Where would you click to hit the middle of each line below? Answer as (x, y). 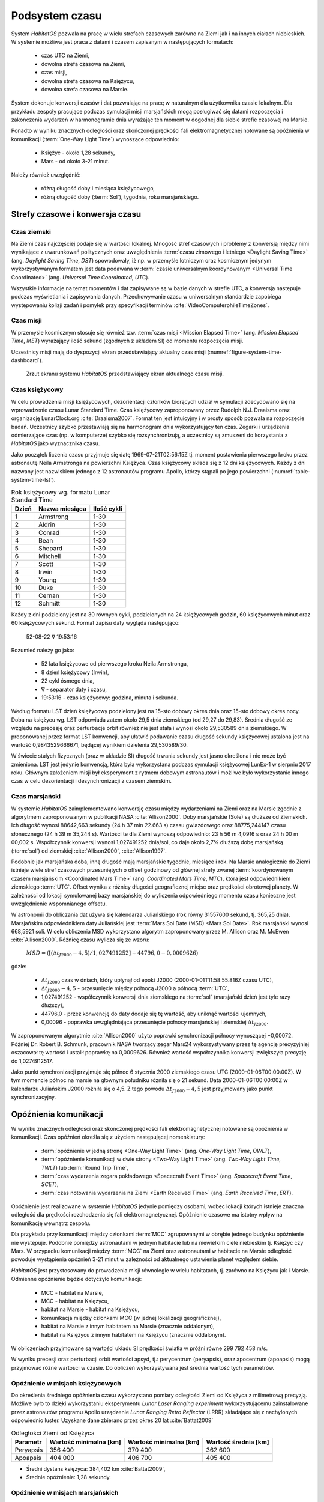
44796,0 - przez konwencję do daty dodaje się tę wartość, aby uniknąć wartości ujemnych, (154, 1014)
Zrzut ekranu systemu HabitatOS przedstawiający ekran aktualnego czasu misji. (125, 374)
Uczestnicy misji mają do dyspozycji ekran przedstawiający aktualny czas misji (109, 352)
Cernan (49, 595)
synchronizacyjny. (34, 1097)
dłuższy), (52, 1005)
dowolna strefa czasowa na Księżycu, (88, 81)
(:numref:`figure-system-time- (244, 352)
